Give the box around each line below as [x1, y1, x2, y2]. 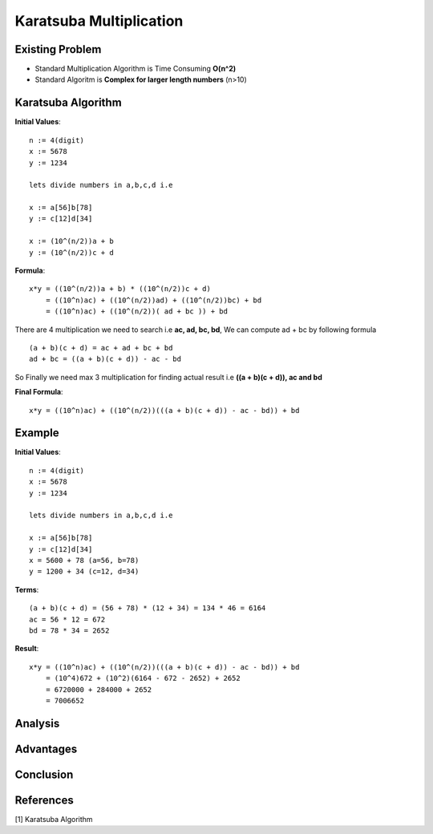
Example [14, 426, 59, 440]
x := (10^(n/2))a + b [29, 237, 114, 246]
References [14, 793, 74, 807]
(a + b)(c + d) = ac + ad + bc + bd [29, 343, 173, 352]
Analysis [14, 716, 60, 730]
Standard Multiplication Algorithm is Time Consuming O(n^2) [34, 64, 237, 74]
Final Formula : [14, 387, 63, 397]
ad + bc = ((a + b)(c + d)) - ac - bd [29, 354, 182, 364]
